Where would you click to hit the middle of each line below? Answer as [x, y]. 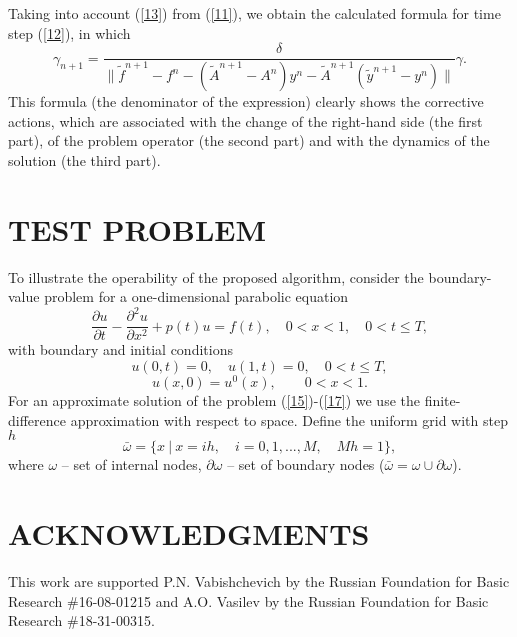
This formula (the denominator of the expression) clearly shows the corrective [246, 101]
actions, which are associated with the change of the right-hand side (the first [245, 120]
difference [37, 419]
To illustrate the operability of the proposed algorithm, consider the [216, 276]
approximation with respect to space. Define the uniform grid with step [289, 419]
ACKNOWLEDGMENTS [189, 532]
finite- [442, 400]
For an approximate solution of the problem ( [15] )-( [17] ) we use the [214, 400]
